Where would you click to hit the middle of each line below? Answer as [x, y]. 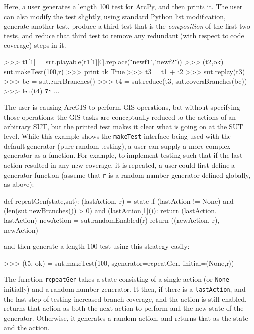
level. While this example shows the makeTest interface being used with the [117, 136]
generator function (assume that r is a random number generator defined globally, [127, 174]
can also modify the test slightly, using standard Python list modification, [115, 16]
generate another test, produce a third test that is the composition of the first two [127, 26]
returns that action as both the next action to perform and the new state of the [124, 308]
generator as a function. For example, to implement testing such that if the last [123, 155]
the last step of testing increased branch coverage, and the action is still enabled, [125, 298]
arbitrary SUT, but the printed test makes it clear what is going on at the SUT [124, 126]
